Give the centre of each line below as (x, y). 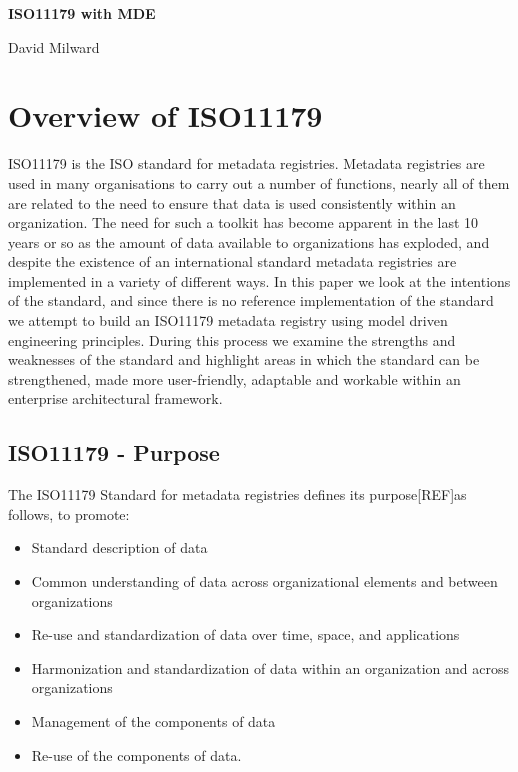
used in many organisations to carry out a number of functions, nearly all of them (259, 182)
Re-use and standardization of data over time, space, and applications (245, 634)
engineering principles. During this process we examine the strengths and (232, 339)
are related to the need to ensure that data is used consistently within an (232, 202)
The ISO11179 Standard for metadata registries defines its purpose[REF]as (237, 494)
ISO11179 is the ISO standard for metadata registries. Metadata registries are (246, 163)
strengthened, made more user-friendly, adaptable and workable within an (234, 378)
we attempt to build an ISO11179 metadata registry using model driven (228, 320)
